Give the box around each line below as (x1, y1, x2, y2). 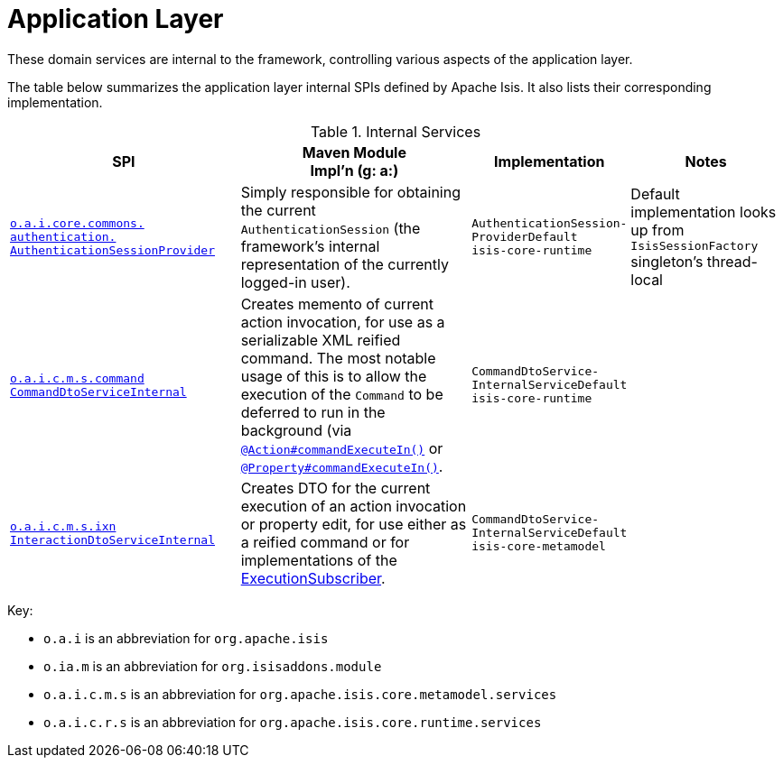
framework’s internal (240, 236, 380, 255)
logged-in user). (240, 272, 350, 291)
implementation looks (630, 203, 777, 222)
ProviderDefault (471, 230, 578, 244)
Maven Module (302, 143, 406, 161)
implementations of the (240, 550, 397, 569)
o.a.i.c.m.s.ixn (10, 519, 117, 533)
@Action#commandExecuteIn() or (240, 438, 443, 457)
